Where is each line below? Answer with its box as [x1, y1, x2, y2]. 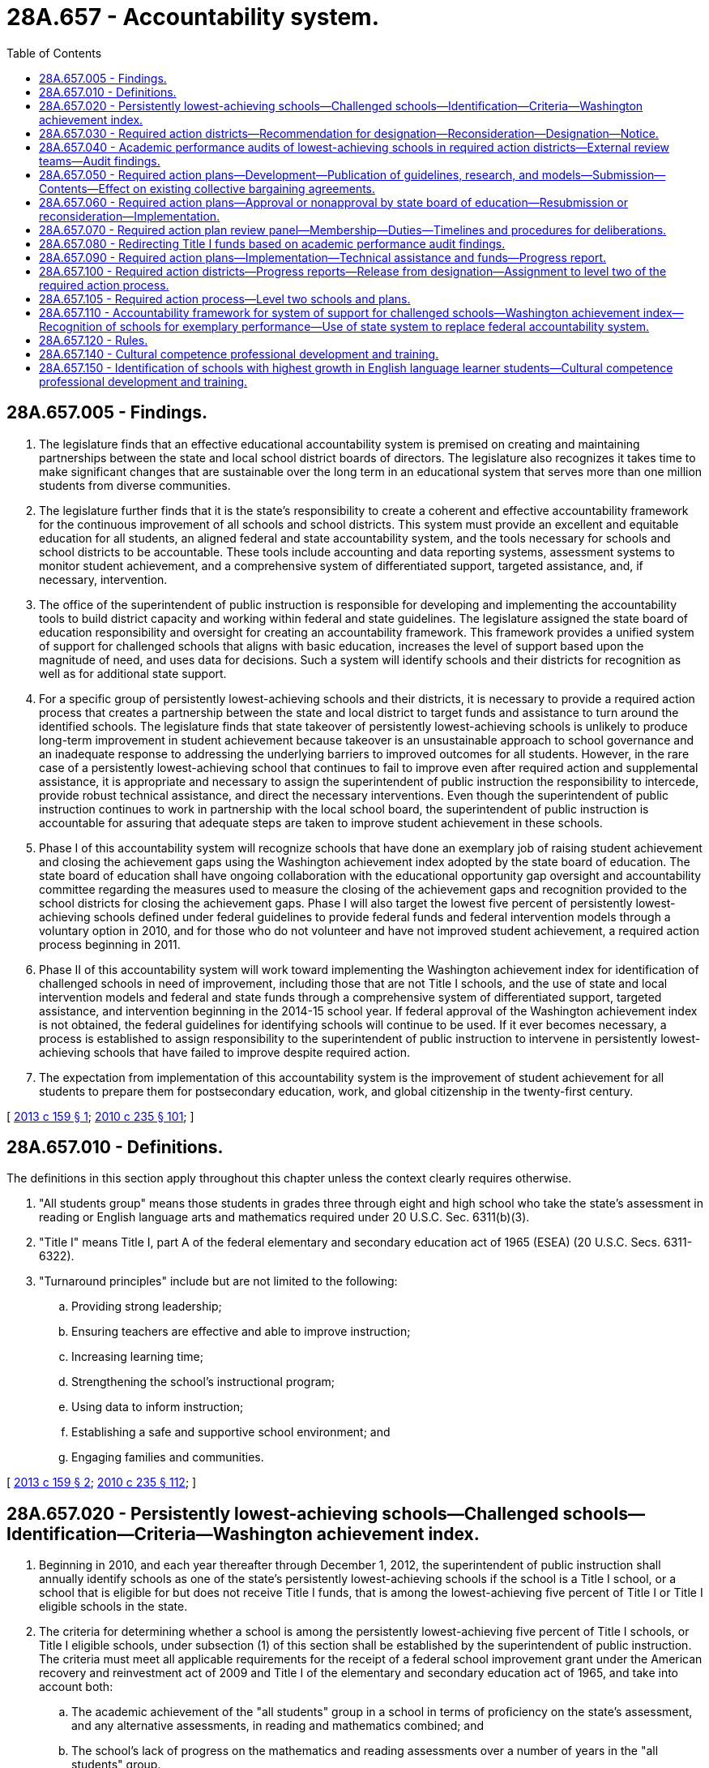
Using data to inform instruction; [71, 1400, 244, 1414]
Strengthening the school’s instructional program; [71, 1375, 335, 1389]
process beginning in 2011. [39, 937, 181, 951]
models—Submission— [541, 167, 666, 182]
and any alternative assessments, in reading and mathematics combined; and [71, 1719, 485, 1733]
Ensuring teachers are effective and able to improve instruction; [71, 1324, 411, 1339]
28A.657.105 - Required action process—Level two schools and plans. [39, 291, 411, 306]
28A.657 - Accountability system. [6, 3, 379, 31]
